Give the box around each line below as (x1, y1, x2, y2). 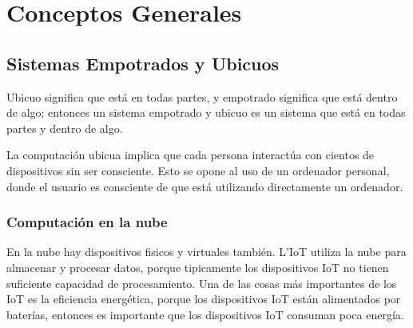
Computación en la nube (6, 212, 168, 232)
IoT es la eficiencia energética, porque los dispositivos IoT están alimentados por (6, 290, 401, 307)
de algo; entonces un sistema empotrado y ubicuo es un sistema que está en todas (6, 104, 406, 121)
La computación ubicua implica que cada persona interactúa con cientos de (6, 146, 375, 163)
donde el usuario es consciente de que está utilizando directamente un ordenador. (6, 178, 403, 194)
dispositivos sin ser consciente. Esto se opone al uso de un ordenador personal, (6, 162, 390, 178)
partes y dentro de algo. (6, 119, 123, 136)
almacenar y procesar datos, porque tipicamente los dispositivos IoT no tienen (6, 258, 389, 275)
